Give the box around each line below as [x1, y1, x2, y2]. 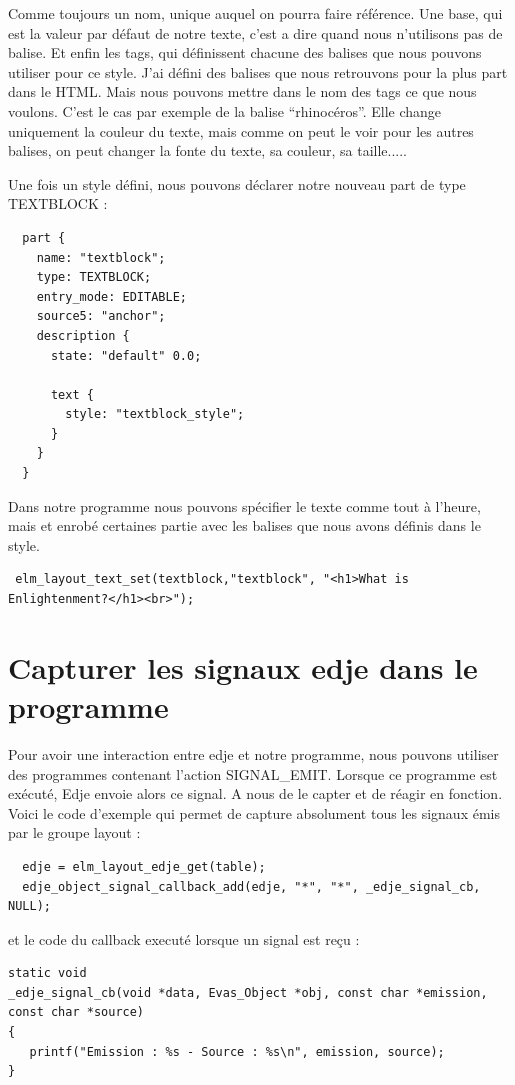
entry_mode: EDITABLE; [36, 289, 187, 304]
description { [36, 328, 130, 343]
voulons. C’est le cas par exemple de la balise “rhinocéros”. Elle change [8, 100, 442, 121]
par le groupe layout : [8, 822, 141, 843]
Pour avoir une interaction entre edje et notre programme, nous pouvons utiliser [8, 743, 499, 764]
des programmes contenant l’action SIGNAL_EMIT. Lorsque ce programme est [8, 763, 498, 784]
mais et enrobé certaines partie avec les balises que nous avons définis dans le [8, 515, 481, 536]
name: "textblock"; [36, 250, 166, 265]
